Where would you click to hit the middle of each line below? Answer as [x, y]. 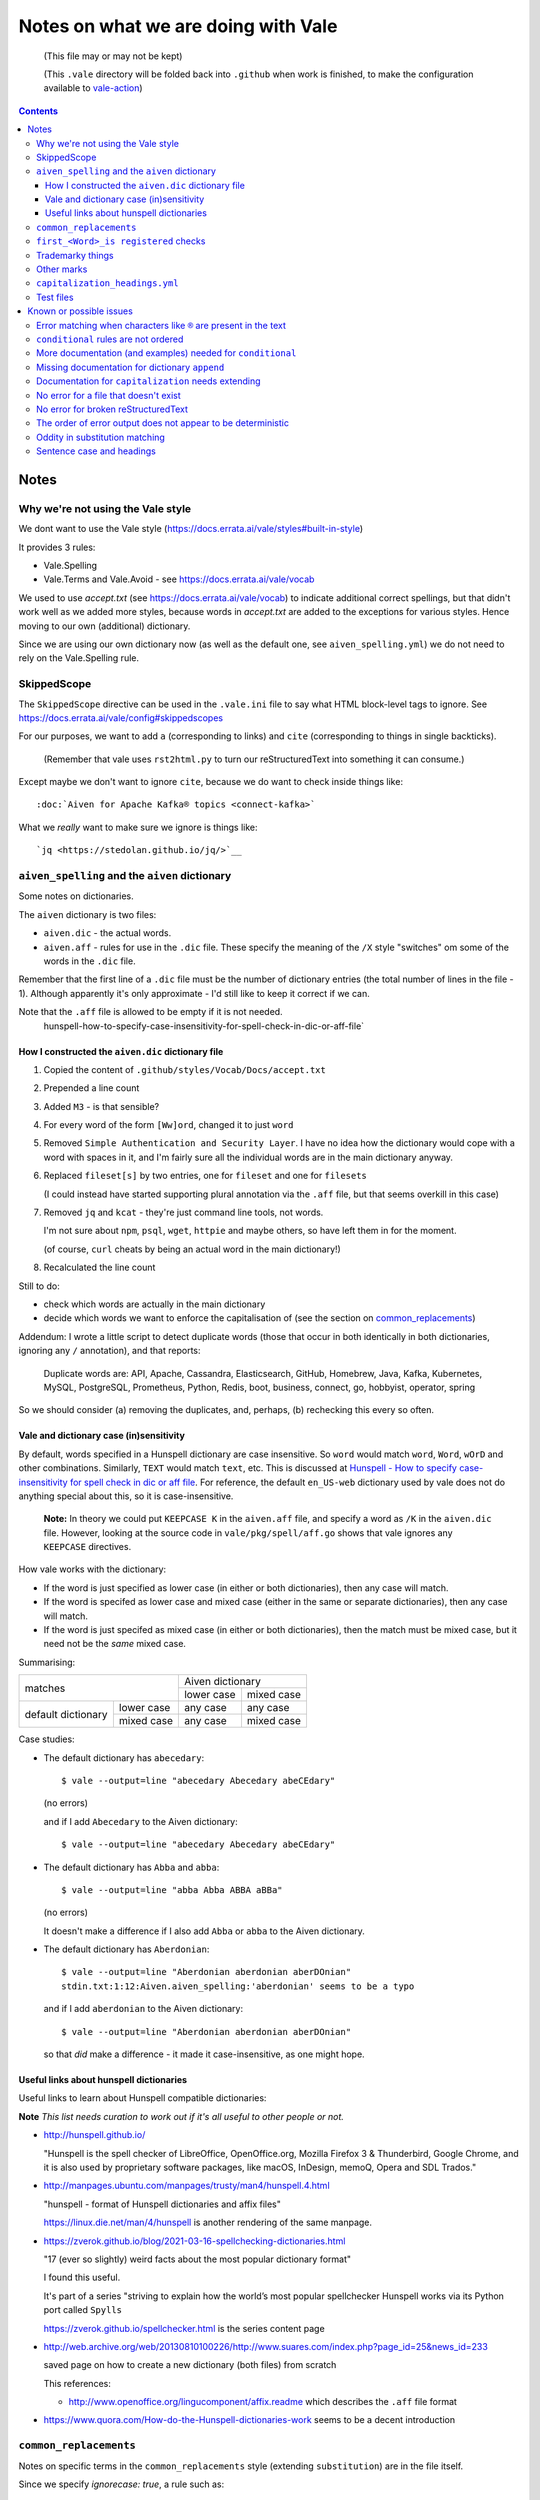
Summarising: [47, 1662]
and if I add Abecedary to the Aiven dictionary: [141, 1821]
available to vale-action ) [93, 88]
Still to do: [39, 1286]
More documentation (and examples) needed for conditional [166, 353]
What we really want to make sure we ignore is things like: [138, 827]
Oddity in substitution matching [100, 437]
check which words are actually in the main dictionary [154, 1304]
